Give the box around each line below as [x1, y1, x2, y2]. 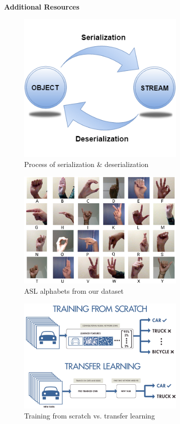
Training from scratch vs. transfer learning [24, 410, 155, 421]
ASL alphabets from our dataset [24, 286, 124, 296]
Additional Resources [4, 2, 79, 12]
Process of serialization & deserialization [24, 159, 149, 169]
